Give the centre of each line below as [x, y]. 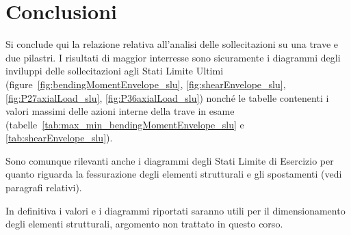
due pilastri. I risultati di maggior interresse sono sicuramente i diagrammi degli [173, 57]
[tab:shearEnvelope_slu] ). [59, 138]
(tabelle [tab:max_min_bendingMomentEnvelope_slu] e [125, 124]
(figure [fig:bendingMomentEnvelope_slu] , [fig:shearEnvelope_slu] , [146, 84]
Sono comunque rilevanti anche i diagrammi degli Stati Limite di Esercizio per [170, 160]
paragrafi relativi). [44, 188]
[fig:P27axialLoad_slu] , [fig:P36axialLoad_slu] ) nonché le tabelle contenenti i [167, 97]
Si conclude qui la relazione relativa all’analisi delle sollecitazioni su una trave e [172, 44]
